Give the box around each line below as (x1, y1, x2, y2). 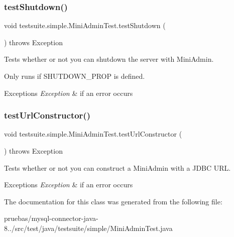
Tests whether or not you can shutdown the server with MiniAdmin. (4, 54, 214, 64)
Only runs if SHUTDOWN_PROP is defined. (4, 71, 145, 81)
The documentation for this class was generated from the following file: (4, 196, 222, 206)
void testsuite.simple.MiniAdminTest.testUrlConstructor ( (4, 129, 182, 139)
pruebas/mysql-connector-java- (4, 213, 98, 223)
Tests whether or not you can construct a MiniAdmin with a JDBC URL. (4, 162, 231, 173)
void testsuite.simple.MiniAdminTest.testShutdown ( (4, 20, 166, 31)
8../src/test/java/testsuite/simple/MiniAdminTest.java (4, 222, 173, 233)
